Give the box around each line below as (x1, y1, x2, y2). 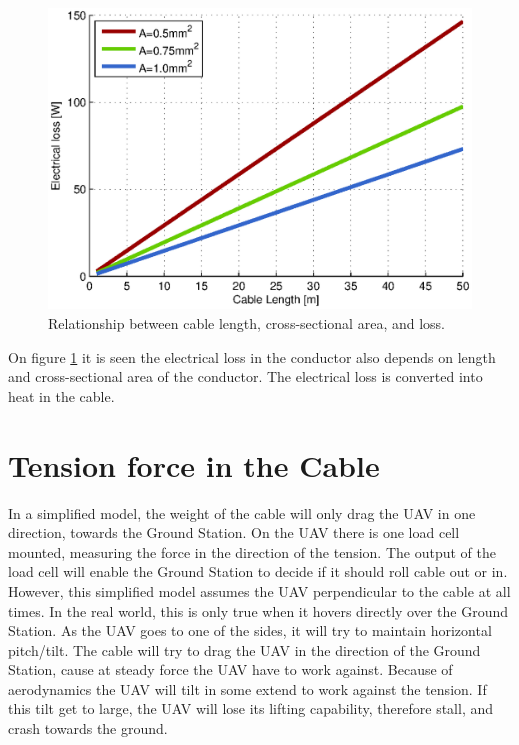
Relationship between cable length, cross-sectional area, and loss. (48, 313, 445, 334)
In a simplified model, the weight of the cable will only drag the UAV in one (8, 502, 476, 523)
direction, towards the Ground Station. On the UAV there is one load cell (8, 522, 460, 543)
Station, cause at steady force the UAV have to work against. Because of (8, 659, 453, 680)
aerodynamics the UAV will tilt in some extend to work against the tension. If (8, 678, 487, 699)
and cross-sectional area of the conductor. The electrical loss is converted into (8, 366, 483, 387)
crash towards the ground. (8, 718, 168, 739)
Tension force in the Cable (8, 444, 380, 485)
